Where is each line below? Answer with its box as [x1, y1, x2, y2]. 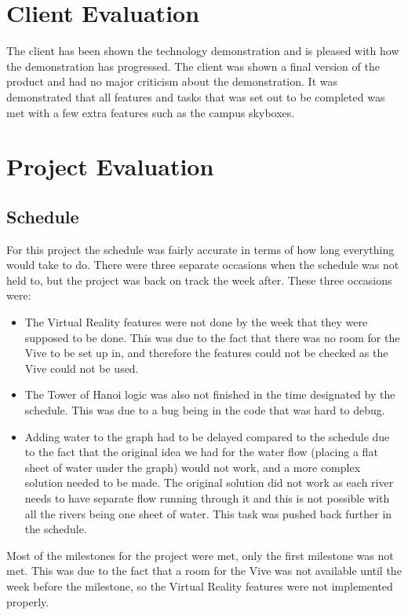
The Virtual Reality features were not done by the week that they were [24, 314, 368, 330]
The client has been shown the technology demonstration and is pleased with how [6, 42, 399, 59]
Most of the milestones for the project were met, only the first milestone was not [6, 547, 394, 563]
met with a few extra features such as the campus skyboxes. [6, 104, 295, 120]
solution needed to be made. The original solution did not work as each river [24, 474, 394, 491]
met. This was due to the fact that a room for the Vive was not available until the [6, 562, 402, 579]
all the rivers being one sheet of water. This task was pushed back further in [24, 505, 392, 521]
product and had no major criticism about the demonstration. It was [6, 73, 337, 90]
